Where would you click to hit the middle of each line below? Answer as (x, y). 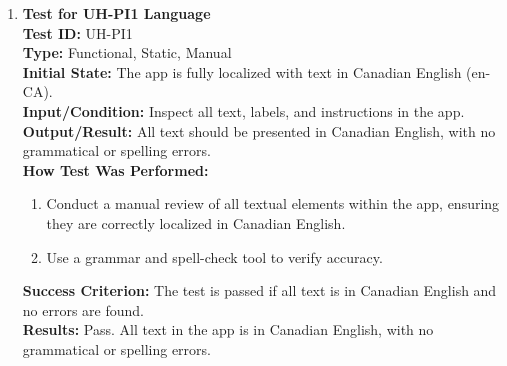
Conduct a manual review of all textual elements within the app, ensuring (273, 203)
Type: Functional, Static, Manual (127, 52)
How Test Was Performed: (115, 169)
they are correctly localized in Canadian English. (196, 222)
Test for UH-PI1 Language (116, 13)
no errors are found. (83, 309)
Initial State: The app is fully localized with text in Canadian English (242, 71)
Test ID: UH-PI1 (77, 32)
